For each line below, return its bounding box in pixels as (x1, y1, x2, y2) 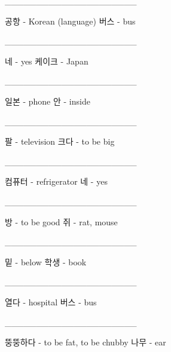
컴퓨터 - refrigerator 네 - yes (5, 175, 108, 188)
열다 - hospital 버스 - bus (5, 295, 97, 308)
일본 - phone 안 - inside (5, 94, 90, 107)
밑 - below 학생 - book (5, 255, 87, 268)
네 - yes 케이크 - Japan (5, 54, 88, 67)
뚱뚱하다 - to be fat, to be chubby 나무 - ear (5, 336, 166, 348)
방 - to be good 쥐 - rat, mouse (5, 215, 118, 228)
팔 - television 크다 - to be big (5, 135, 115, 148)
